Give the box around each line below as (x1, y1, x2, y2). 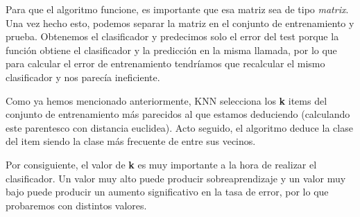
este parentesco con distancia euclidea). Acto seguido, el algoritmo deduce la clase (6, 120, 353, 134)
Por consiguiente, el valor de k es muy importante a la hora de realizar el (6, 157, 317, 171)
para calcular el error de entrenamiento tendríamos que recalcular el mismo (6, 56, 325, 71)
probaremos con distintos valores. (6, 198, 147, 212)
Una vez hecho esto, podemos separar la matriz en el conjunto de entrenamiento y (6, 15, 354, 30)
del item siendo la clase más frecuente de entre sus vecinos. (6, 134, 256, 148)
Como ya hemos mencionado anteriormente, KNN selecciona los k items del (6, 93, 327, 107)
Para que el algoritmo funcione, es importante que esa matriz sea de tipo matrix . (6, 2, 349, 16)
